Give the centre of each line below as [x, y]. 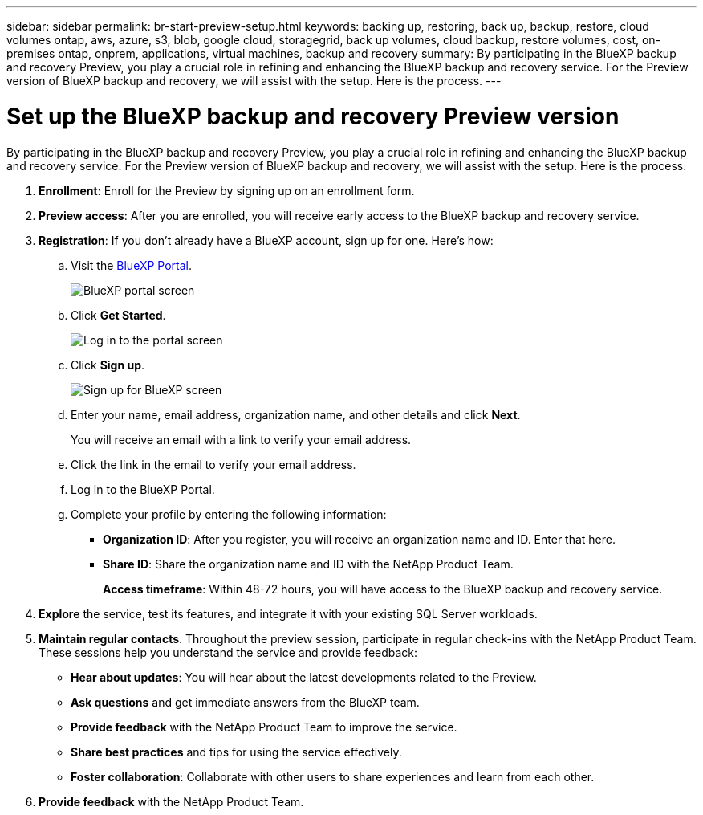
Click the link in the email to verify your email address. [213, 464]
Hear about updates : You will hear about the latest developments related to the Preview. [304, 677]
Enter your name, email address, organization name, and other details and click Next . [296, 414]
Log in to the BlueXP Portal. [143, 489]
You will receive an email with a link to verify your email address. [241, 439]
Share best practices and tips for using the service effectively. [236, 752]
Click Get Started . [118, 315]
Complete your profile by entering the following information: [229, 514]
